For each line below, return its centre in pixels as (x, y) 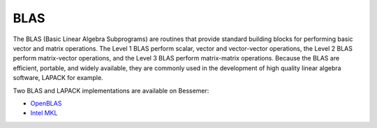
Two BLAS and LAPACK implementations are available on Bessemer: (111, 90)
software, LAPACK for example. (58, 78)
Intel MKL (44, 113)
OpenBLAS (46, 103)
